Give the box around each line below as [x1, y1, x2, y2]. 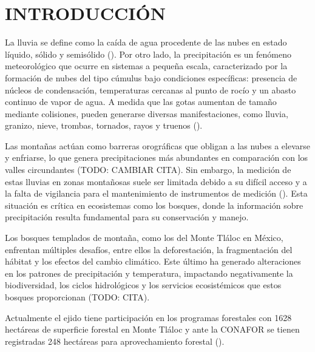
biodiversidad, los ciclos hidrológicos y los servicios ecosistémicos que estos [5, 279, 282, 291]
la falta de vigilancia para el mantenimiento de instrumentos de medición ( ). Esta [5, 187, 308, 200]
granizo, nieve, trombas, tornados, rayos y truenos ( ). [5, 119, 203, 132]
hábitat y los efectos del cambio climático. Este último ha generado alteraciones [5, 255, 301, 268]
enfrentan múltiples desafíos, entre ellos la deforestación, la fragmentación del [5, 243, 293, 256]
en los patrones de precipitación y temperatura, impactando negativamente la [5, 266, 293, 279]
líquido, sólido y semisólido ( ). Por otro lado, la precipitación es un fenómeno [5, 47, 291, 60]
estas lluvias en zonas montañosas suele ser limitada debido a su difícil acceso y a [5, 175, 307, 188]
